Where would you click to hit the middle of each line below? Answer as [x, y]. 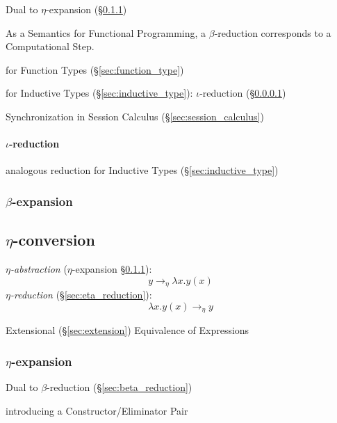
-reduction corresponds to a [273, 32]
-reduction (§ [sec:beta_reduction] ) [120, 386]
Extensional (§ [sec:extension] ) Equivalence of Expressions [128, 330]
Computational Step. [50, 46]
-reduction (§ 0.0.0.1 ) [243, 93]
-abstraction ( [39, 269]
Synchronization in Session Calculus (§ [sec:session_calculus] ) [135, 116]
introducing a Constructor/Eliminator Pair [97, 410]
